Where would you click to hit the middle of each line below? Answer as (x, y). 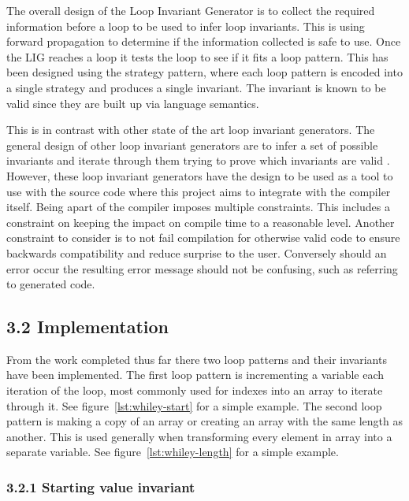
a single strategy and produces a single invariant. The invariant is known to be (196, 87)
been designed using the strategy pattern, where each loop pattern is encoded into (204, 72)
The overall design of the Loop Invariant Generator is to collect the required (191, 10)
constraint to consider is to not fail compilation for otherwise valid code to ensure (203, 238)
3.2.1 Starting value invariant (101, 486)
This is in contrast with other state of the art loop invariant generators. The (191, 130)
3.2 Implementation (87, 327)
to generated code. (51, 284)
